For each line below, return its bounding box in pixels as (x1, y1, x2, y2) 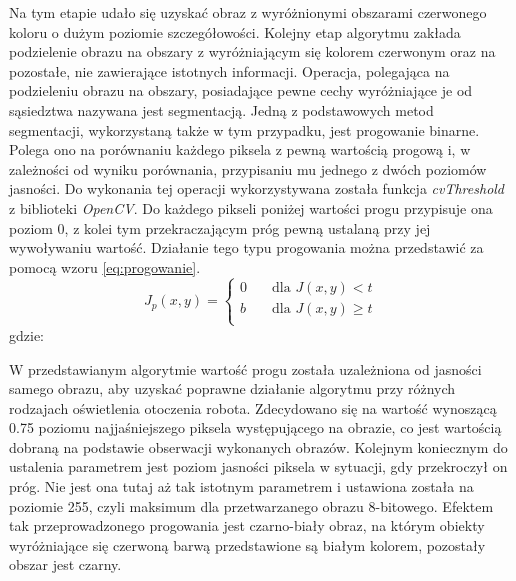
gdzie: (9, 324, 44, 345)
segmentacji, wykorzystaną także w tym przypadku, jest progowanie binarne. (9, 119, 480, 140)
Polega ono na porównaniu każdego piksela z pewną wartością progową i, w (9, 139, 471, 160)
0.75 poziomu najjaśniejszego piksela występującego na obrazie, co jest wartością (9, 417, 502, 438)
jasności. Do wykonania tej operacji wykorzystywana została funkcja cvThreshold (9, 178, 505, 199)
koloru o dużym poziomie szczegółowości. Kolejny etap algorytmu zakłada (9, 21, 461, 42)
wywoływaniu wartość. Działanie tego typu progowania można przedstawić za (9, 237, 484, 258)
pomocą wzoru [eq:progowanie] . (9, 256, 201, 277)
